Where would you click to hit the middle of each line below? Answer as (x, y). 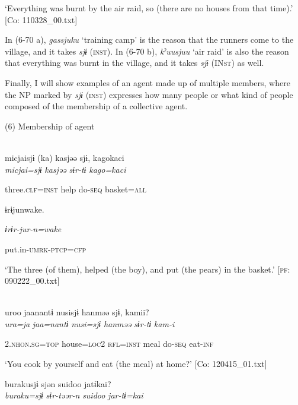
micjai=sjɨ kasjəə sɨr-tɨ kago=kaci (65, 169)
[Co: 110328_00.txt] (41, 19)
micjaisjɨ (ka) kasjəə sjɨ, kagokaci (65, 157)
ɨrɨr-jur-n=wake (33, 229)
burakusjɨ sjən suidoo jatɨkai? (58, 383)
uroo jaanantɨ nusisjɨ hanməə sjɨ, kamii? (77, 312)
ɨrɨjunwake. (25, 209)
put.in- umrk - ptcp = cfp (46, 249)
